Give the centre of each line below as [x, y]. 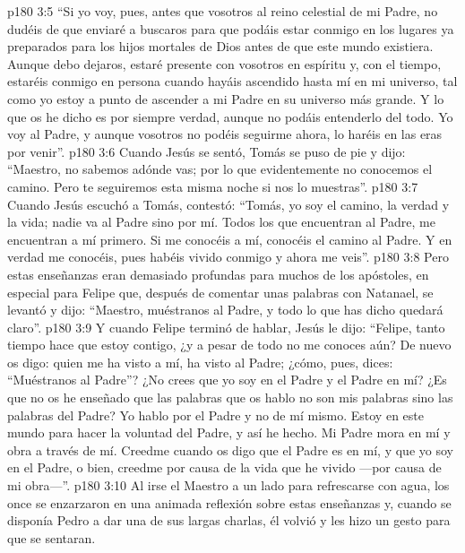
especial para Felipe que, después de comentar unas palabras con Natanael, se [220, 292]
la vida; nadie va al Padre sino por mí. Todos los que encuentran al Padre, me [221, 222]
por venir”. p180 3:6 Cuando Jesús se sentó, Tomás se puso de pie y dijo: [207, 151]
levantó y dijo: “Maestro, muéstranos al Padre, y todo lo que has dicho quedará [225, 310]
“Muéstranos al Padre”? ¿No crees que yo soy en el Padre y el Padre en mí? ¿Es [227, 380]
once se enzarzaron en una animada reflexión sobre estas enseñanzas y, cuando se [229, 502]
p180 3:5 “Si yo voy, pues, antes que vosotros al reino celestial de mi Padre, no [223, 11]
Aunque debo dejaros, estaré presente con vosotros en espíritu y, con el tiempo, [224, 63]
